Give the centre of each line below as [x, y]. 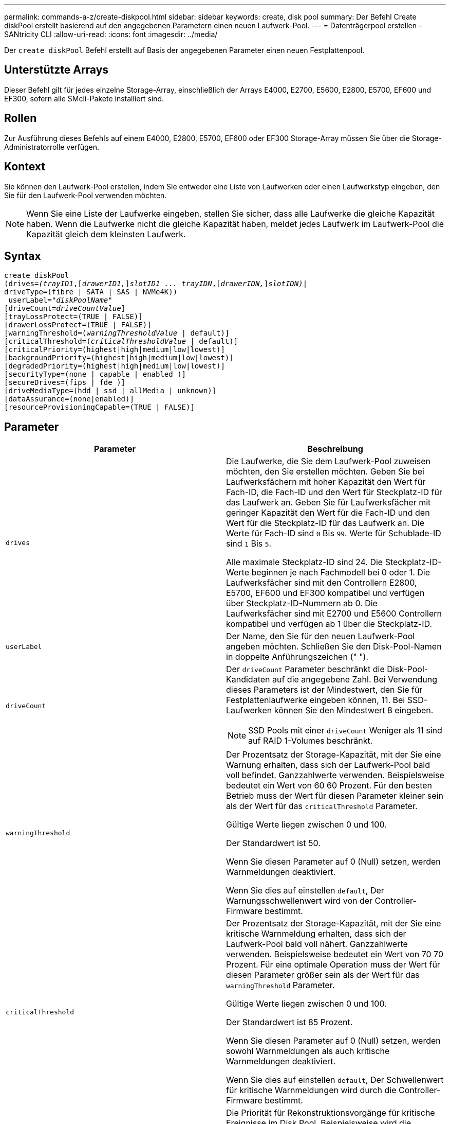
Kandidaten [248, 680]
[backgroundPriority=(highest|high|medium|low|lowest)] [119, 358]
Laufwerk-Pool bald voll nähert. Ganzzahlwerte [317, 944]
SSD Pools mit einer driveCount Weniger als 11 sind [345, 731]
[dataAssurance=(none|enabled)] [69, 399]
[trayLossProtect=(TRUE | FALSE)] [73, 317]
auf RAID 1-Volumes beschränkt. [311, 741]
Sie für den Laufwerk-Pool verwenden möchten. [86, 195]
